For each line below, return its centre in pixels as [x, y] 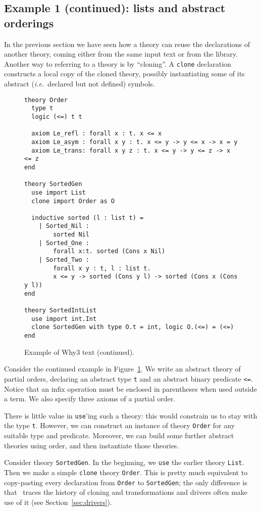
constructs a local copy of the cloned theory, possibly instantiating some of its [124, 74]
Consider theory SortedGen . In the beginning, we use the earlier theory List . [124, 462]
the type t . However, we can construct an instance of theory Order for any [120, 425]
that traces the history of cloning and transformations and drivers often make [126, 492]
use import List [59, 192]
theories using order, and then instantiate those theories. [92, 445]
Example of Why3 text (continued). [79, 352]
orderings [29, 22]
